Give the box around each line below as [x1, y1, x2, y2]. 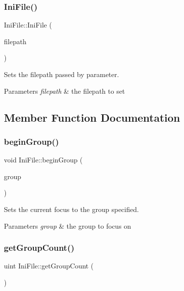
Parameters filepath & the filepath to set [4, 85, 125, 96]
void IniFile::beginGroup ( [4, 155, 83, 165]
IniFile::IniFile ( [4, 20, 52, 30]
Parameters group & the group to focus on [4, 220, 131, 231]
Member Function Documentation [4, 109, 181, 125]
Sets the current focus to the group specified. [4, 204, 139, 214]
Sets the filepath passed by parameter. [4, 69, 119, 79]
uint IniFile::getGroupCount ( [4, 261, 94, 271]
